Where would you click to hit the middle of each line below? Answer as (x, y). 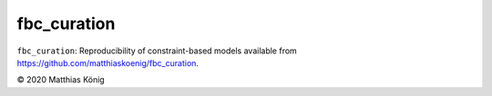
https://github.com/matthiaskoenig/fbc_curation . (108, 62)
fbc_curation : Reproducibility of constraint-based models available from (157, 51)
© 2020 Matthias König (61, 80)
